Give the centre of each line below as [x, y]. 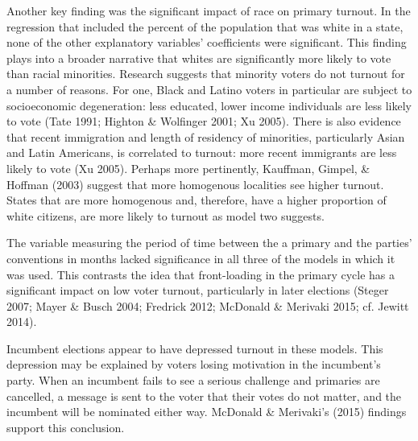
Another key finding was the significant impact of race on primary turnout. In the [209, 10]
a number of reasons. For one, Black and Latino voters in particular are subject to [209, 89]
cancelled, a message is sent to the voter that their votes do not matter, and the [204, 396]
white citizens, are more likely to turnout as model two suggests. [166, 215]
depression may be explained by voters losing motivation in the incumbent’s [194, 364]
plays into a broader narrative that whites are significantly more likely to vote [199, 58]
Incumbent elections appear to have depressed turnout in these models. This [195, 348]
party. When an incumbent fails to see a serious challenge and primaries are [193, 380]
